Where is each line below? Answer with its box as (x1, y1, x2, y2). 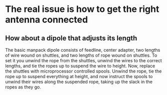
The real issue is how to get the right (5, 3, 159, 15)
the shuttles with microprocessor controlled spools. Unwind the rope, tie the (5, 68, 162, 74)
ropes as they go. (5, 84, 41, 90)
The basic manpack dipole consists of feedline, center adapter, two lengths (5, 47, 160, 53)
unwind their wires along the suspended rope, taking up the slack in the (5, 79, 153, 85)
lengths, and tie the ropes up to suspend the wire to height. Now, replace (5, 63, 155, 69)
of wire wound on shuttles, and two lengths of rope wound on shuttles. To (5, 52, 157, 58)
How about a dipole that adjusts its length (5, 34, 137, 42)
